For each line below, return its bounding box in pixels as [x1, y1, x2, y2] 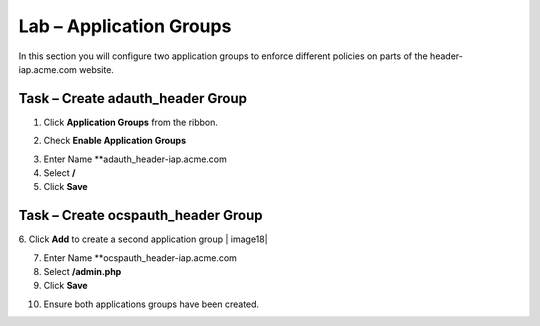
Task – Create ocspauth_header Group [18, 207, 263, 224]
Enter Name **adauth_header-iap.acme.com [43, 153, 227, 165]
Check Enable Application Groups [43, 135, 187, 147]
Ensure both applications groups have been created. [43, 298, 260, 310]
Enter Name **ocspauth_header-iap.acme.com [43, 251, 237, 264]
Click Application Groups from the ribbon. [43, 116, 219, 128]
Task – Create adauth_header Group [18, 90, 247, 107]
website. [78, 63, 115, 75]
